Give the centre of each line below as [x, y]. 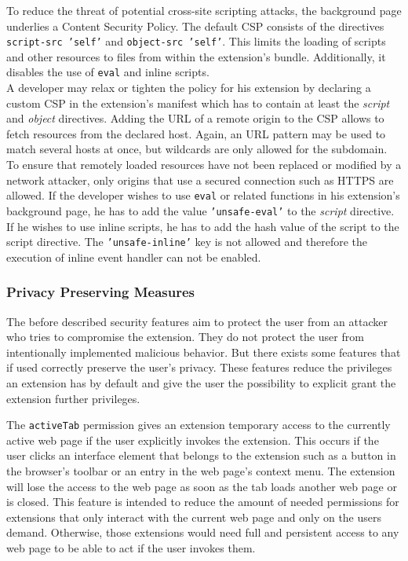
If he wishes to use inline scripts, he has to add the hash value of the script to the [203, 226]
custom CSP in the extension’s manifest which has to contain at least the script [198, 103]
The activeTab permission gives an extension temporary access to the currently [199, 425]
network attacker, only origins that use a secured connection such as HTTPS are [200, 180]
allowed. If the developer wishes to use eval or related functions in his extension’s [203, 195]
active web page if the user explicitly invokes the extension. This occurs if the [193, 440]
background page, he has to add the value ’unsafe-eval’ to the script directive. [200, 210]
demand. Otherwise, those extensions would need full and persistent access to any [203, 532]
